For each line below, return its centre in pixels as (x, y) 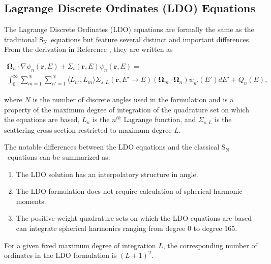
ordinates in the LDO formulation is (61, 255)
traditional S (24, 39)
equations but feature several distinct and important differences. (151, 39)
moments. (31, 201)
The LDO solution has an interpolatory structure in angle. (107, 174)
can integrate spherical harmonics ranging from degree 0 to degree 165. (127, 228)
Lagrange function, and (160, 119)
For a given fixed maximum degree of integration (80, 245)
